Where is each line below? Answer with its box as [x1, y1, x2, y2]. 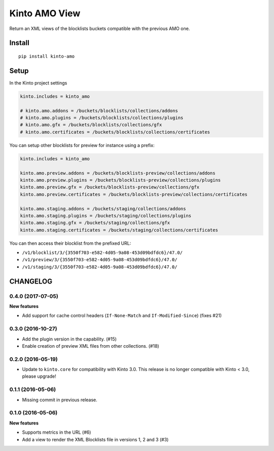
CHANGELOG [9, 277, 53, 286]
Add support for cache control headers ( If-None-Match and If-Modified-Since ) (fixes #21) [22, 313, 222, 319]
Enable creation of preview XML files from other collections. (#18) [22, 343, 159, 349]
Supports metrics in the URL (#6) [22, 429, 91, 435]
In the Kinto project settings [9, 79, 67, 86]
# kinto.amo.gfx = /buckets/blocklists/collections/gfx [20, 122, 162, 128]
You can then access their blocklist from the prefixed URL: [9, 240, 131, 246]
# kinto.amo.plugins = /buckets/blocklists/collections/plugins [20, 115, 184, 121]
